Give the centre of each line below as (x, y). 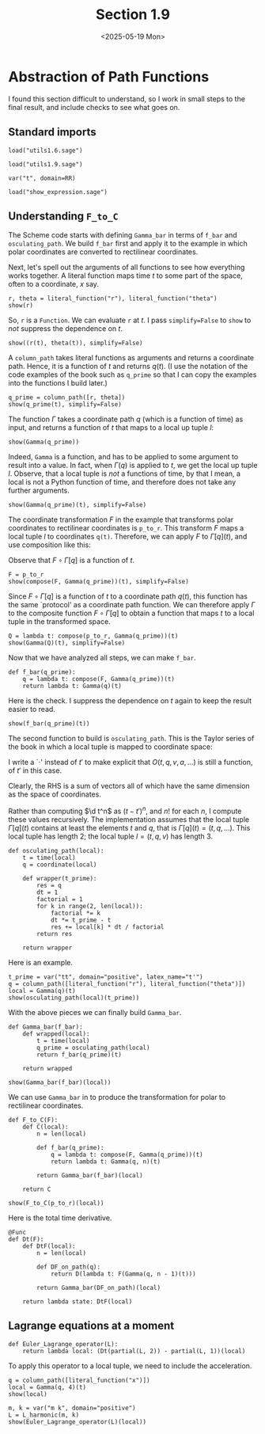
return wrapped (47, 1068)
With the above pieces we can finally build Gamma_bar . (95, 1012)
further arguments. (39, 491)
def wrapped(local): (56, 1034)
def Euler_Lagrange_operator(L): (63, 1344)
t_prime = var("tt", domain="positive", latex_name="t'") (106, 977)
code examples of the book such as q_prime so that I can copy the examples (132, 375)
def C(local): (45, 1127)
